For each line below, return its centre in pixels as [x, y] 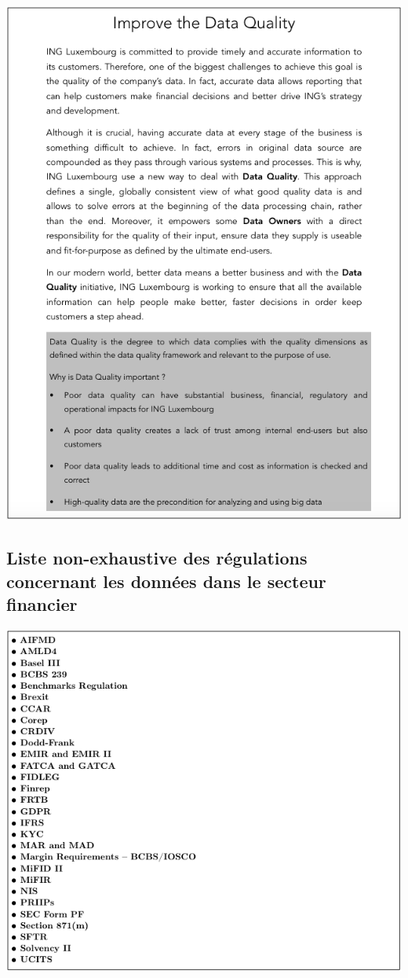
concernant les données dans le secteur [166, 581]
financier [42, 604]
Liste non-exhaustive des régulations [157, 558]
